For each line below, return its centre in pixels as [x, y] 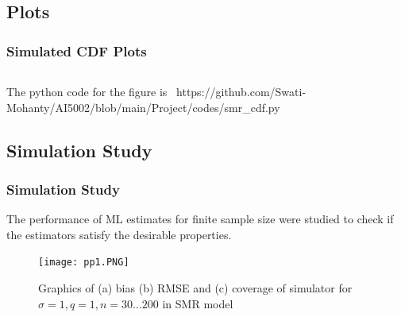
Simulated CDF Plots [77, 50]
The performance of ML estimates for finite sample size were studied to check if [200, 219]
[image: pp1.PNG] [84, 263]
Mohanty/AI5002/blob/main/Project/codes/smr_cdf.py [143, 107]
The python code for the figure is [87, 91]
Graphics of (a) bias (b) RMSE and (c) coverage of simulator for [195, 288]
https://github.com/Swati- [241, 91]
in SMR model [198, 303]
